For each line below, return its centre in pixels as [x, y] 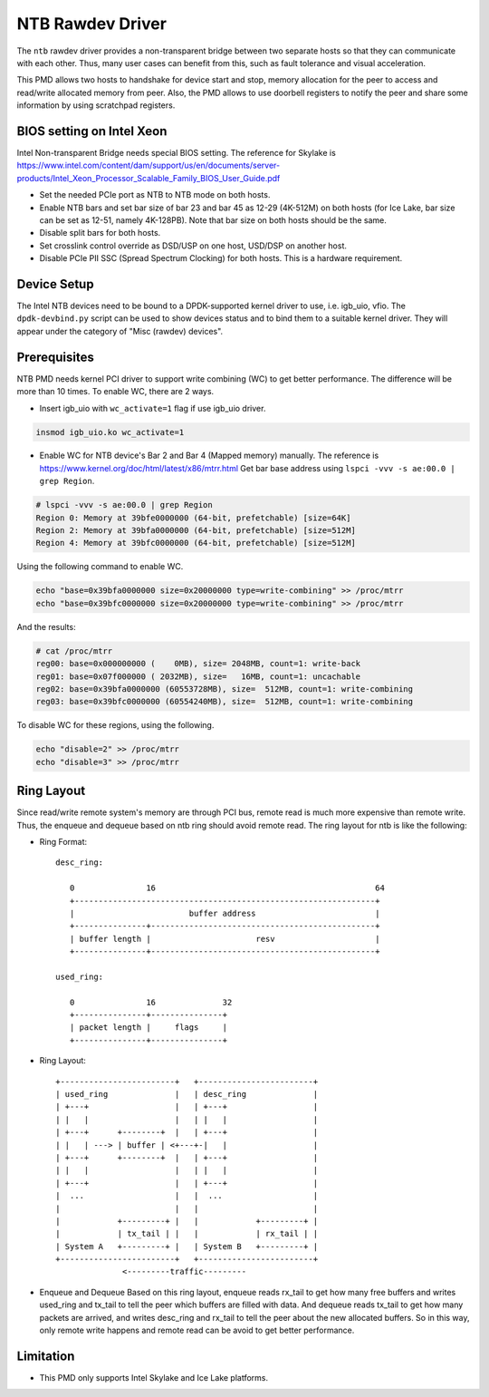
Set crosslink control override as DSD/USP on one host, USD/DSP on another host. [193, 246]
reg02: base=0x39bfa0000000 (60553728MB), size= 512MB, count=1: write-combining [225, 689]
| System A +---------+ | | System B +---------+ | [187, 1246]
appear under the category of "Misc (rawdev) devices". [120, 331]
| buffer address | [225, 913]
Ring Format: [63, 841]
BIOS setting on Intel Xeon [92, 131]
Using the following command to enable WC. [100, 567]
